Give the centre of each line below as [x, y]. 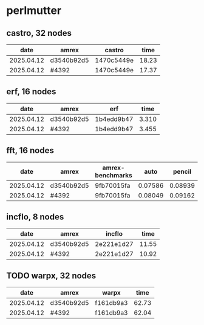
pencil [182, 171]
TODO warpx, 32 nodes [51, 275]
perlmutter [34, 11]
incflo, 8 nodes [35, 217]
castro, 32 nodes [39, 33]
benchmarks [114, 175]
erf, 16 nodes [31, 92]
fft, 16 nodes [30, 150]
